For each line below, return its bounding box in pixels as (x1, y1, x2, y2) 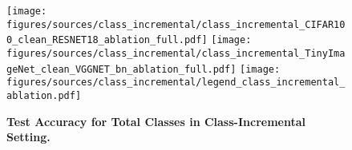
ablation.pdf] (6, 89, 82, 101)
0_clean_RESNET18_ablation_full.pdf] (6, 34, 208, 46)
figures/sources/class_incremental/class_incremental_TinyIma (6, 47, 346, 59)
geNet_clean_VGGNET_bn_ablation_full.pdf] (6, 63, 237, 75)
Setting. (6, 128, 51, 145)
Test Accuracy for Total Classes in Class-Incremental (6, 112, 306, 129)
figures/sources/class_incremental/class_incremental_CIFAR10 (6, 18, 346, 30)
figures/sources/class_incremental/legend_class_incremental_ (6, 77, 346, 89)
